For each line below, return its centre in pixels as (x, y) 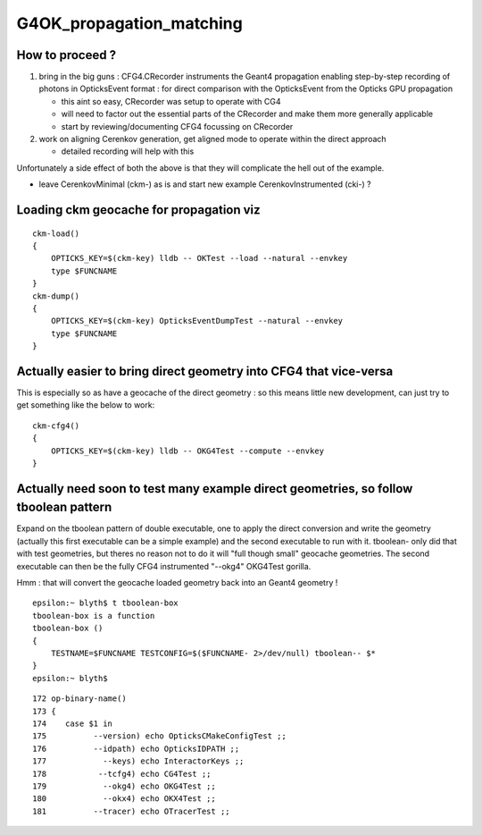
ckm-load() (56, 233)
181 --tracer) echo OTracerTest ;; (132, 811)
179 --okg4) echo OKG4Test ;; (124, 786)
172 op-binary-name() (79, 699)
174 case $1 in (73, 723)
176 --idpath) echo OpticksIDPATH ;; (136, 748)
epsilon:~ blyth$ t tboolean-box (105, 603)
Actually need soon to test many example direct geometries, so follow (215, 489)
